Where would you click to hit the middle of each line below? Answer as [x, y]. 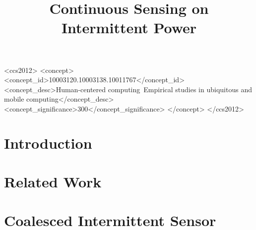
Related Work [53, 182]
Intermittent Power [129, 28]
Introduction [48, 143]
